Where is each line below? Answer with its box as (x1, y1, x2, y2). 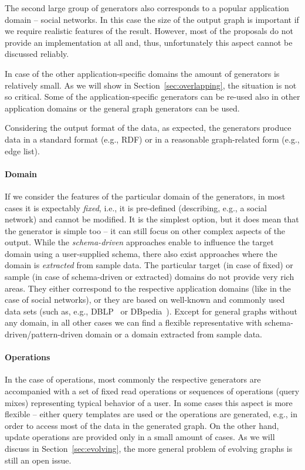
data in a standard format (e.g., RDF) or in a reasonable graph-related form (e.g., (5, 133, 300, 145)
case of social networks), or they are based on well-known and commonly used (5, 293, 285, 306)
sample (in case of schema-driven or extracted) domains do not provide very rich (5, 270, 294, 283)
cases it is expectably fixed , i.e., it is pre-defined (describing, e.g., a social (5, 201, 267, 214)
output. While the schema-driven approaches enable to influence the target (5, 236, 274, 248)
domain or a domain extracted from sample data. (85, 328, 263, 340)
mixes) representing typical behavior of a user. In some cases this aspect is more (5, 396, 293, 408)
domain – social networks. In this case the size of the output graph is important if (5, 13, 299, 25)
